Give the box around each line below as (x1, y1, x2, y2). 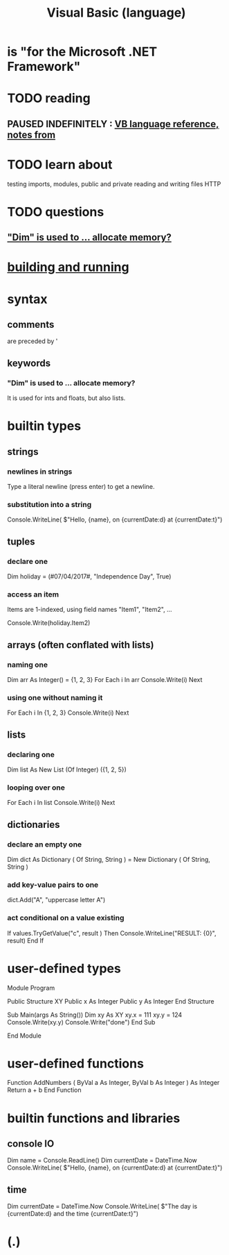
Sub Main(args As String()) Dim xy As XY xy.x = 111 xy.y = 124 (7, 1011, 183, 1019)
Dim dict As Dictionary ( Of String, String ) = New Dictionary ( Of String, (7, 855, 211, 863)
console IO (7, 1138, 55, 1150)
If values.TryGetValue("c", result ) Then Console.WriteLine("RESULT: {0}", (7, 929, 217, 937)
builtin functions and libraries (7, 1110, 181, 1126)
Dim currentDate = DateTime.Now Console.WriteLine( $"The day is (7, 1202, 198, 1211)
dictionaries (7, 818, 60, 831)
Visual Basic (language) (46, 5, 186, 21)
